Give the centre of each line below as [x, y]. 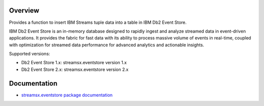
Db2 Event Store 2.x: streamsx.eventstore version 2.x [75, 69]
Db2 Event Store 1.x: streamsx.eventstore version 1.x [74, 63]
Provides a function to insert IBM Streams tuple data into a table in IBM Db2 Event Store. [98, 22]
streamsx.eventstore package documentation [67, 95]
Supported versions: [30, 54]
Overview [24, 10]
